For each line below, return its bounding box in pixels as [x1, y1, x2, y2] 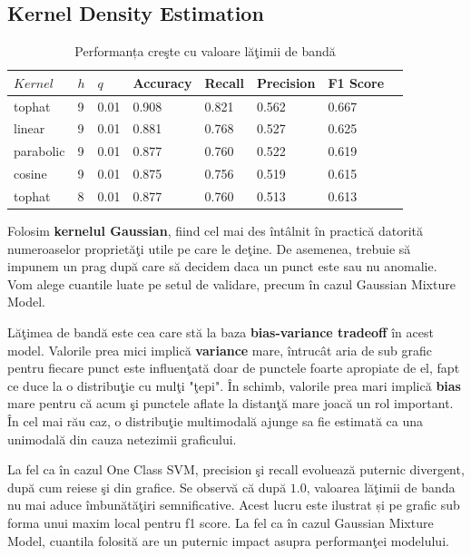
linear [14, 119, 45, 138]
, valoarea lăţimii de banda [306, 477, 456, 496]
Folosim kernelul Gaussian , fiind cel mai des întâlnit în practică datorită [7, 221, 423, 240]
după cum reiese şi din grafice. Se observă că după [7, 477, 287, 496]
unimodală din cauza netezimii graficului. [7, 429, 237, 448]
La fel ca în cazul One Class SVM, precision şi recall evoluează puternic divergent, [7, 460, 465, 479]
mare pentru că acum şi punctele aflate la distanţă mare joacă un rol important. [7, 394, 454, 413]
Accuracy [132, 73, 192, 92]
